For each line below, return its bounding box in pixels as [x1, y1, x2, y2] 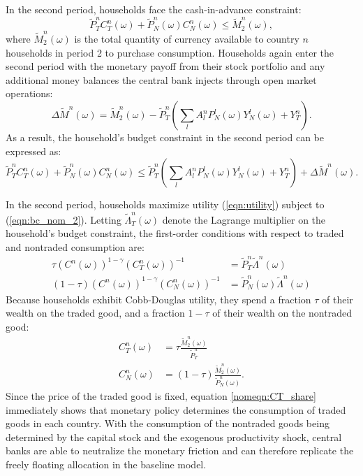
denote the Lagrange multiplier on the [162, 212, 326, 226]
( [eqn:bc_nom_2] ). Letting [6, 212, 121, 226]
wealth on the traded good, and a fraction [6, 305, 185, 320]
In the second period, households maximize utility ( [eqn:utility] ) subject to [6, 197, 325, 212]
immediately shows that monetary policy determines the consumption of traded [6, 402, 346, 417]
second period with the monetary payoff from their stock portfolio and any [6, 59, 325, 73]
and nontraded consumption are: [6, 239, 145, 254]
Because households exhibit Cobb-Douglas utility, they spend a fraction [6, 291, 311, 306]
